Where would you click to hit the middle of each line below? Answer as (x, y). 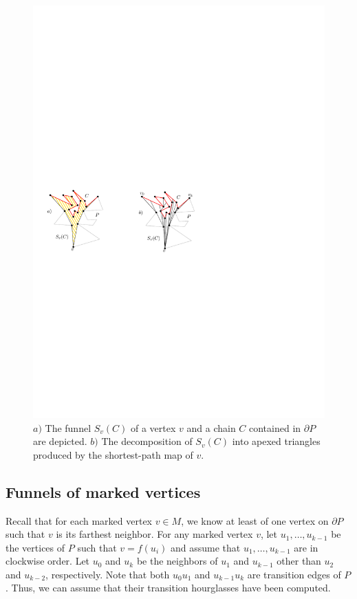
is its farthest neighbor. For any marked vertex (154, 534)
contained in (275, 427)
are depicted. (60, 441)
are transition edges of (294, 574)
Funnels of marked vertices (103, 491)
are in (306, 547)
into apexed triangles (276, 441)
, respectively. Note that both (108, 574)
